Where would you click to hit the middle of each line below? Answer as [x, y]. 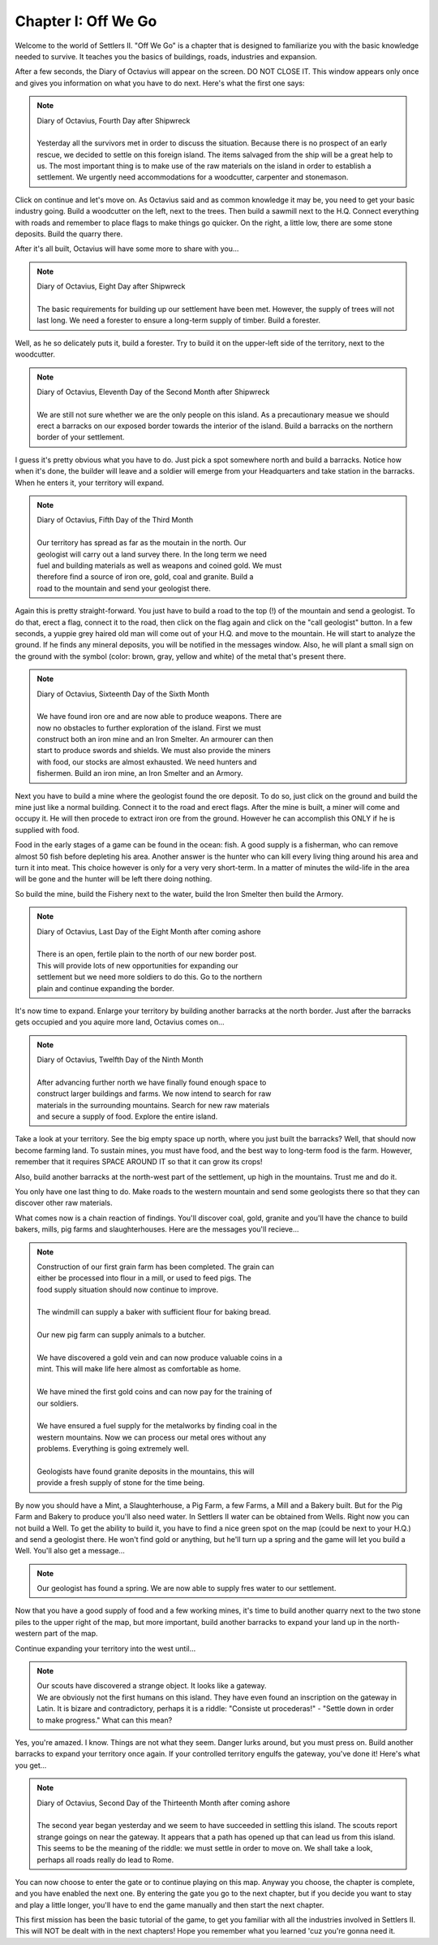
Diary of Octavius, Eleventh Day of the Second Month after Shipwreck [153, 392]
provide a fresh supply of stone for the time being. [121, 1483]
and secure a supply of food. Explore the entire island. [127, 1116]
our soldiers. [58, 1403]
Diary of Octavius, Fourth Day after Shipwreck [114, 120]
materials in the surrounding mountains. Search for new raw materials [153, 1105]
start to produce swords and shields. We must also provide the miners [154, 751]
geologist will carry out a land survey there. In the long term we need [152, 554]
